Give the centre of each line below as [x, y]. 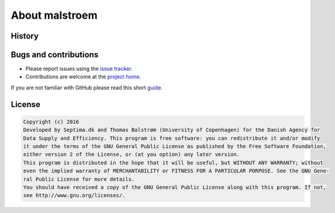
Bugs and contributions [55, 55]
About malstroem [54, 15]
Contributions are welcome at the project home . [83, 77]
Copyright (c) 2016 [51, 122]
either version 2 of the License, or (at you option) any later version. [131, 154]
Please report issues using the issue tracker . [79, 69]
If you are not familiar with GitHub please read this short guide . [87, 87]
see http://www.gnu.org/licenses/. [74, 195]
